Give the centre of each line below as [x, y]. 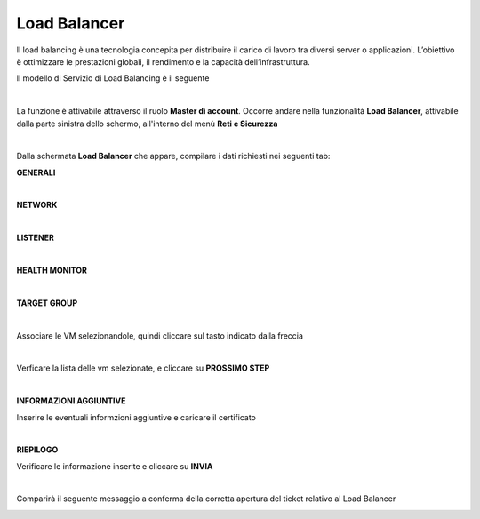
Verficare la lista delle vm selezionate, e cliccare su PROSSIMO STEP [143, 368]
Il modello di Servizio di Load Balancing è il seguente [113, 78]
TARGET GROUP [47, 303]
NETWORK [37, 205]
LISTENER [36, 238]
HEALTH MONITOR [52, 270]
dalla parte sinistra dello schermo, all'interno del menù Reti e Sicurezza [147, 124]
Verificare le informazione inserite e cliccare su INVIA [115, 466]
